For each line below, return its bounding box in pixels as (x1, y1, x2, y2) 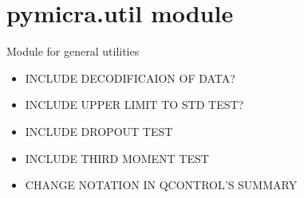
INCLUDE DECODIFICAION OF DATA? (25, 69, 235, 86)
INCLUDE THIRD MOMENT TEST (25, 149, 209, 166)
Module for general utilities (6, 43, 140, 60)
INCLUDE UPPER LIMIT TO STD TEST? (25, 96, 244, 113)
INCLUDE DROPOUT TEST (25, 122, 173, 139)
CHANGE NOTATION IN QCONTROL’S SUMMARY (25, 177, 298, 193)
